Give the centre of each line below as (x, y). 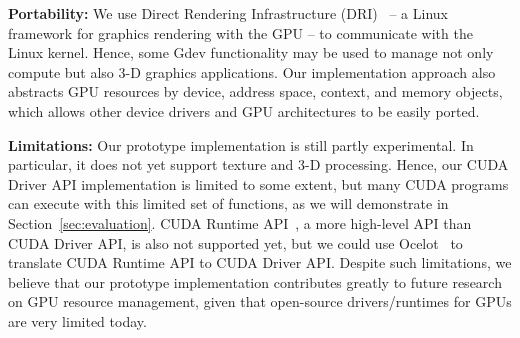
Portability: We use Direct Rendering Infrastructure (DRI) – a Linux (228, 13)
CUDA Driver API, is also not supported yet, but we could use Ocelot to (235, 242)
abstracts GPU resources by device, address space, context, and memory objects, (255, 91)
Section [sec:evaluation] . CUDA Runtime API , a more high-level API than (240, 222)
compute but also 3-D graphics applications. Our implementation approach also (252, 71)
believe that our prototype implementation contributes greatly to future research (255, 281)
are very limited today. (77, 320)
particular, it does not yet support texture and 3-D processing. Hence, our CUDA (258, 164)
